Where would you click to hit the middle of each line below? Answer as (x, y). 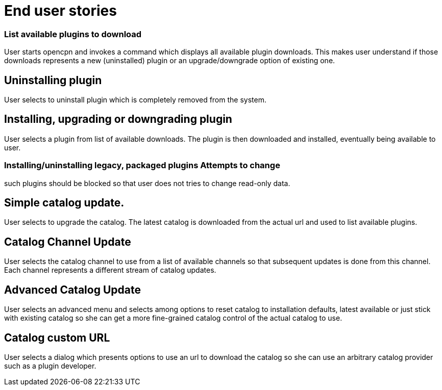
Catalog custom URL (57, 337)
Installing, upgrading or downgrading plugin (118, 119)
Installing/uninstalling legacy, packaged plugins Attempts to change (142, 165)
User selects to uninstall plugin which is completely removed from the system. (135, 99)
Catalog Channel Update (68, 242)
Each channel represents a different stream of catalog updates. (110, 270)
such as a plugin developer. (50, 366)
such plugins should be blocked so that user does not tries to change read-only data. (147, 183)
